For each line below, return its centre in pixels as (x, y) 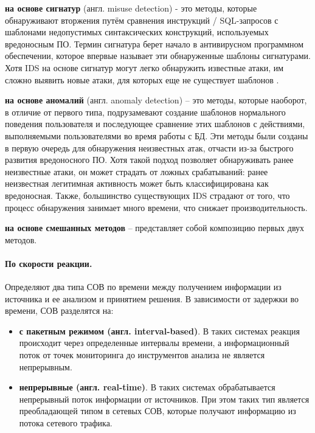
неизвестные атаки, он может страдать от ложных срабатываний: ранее (137, 171)
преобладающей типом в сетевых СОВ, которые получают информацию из (157, 411)
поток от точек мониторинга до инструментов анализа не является (142, 355)
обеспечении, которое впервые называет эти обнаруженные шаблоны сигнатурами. (158, 56)
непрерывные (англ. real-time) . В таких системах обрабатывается (147, 387)
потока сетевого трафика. (66, 423)
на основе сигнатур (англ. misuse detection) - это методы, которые (131, 8)
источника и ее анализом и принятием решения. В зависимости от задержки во (152, 298)
